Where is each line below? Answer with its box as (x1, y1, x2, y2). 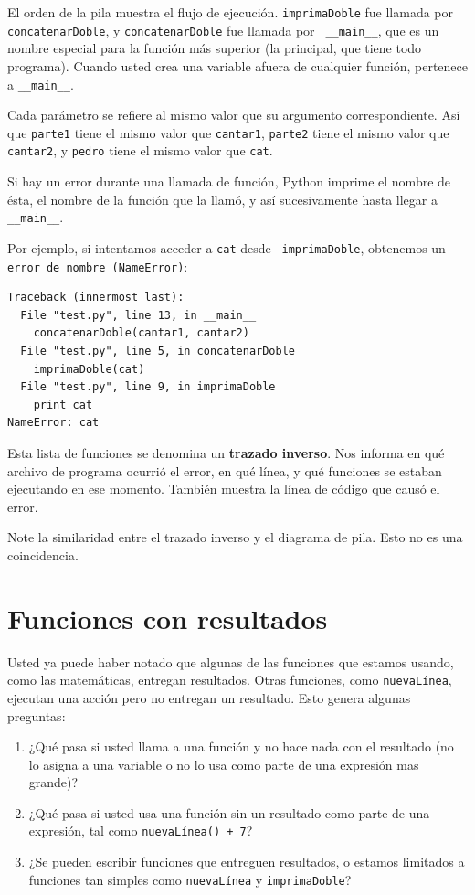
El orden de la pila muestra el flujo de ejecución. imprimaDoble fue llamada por (7, 3, 454, 21)
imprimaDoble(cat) (33, 362, 145, 376)
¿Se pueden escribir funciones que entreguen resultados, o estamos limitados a (28, 852, 465, 871)
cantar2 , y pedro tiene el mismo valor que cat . (7, 141, 273, 160)
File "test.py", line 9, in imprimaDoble (20, 380, 276, 394)
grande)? (28, 772, 79, 792)
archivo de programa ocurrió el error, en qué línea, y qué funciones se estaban (7, 461, 442, 480)
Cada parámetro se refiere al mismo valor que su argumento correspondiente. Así (7, 105, 460, 124)
